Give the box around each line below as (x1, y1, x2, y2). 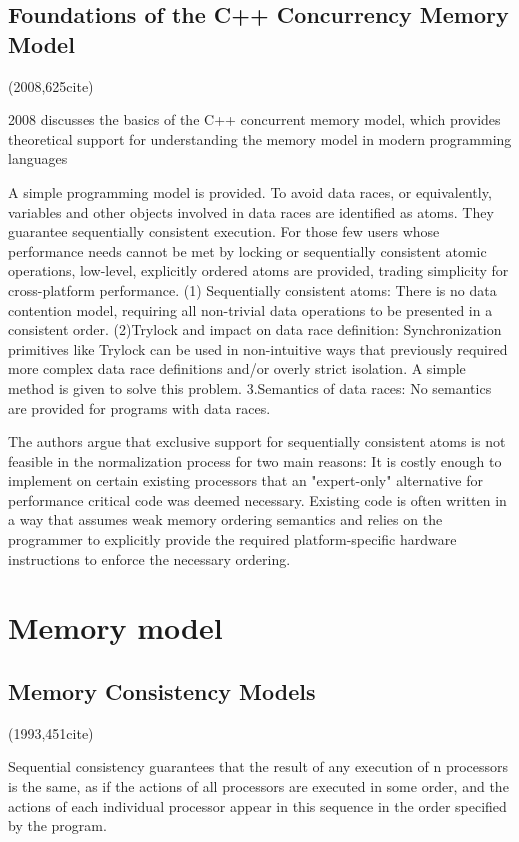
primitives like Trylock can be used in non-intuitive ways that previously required (8, 338, 508, 359)
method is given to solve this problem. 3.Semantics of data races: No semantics (8, 377, 492, 398)
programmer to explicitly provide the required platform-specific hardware (8, 529, 457, 550)
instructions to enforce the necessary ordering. (8, 548, 291, 569)
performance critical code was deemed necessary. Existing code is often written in (8, 489, 507, 510)
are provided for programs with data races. (8, 397, 271, 418)
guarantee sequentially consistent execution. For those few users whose (8, 221, 440, 242)
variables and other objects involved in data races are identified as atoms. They (8, 201, 494, 222)
